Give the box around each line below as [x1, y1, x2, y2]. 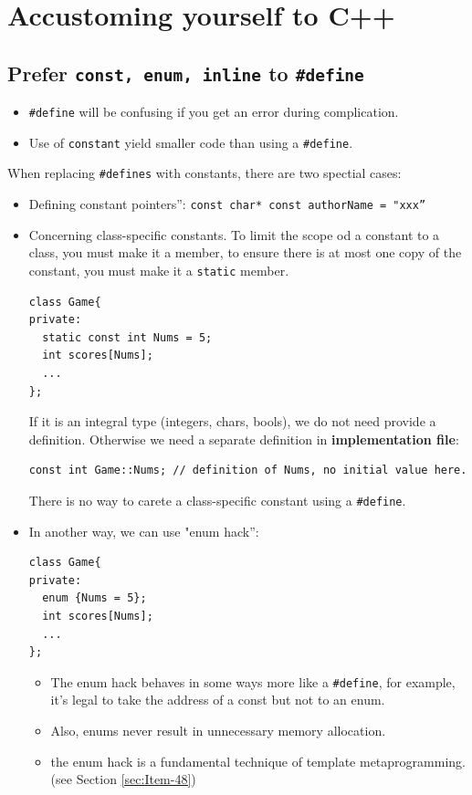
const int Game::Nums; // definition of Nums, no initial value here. [28, 464, 467, 477]
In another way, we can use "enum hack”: [28, 521, 259, 540]
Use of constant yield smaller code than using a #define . [28, 132, 353, 152]
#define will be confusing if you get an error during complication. [28, 102, 399, 121]
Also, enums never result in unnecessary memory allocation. [50, 721, 386, 740]
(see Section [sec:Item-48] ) [50, 769, 196, 789]
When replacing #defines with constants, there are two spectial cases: [7, 163, 402, 183]
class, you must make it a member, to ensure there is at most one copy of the [28, 243, 462, 262]
